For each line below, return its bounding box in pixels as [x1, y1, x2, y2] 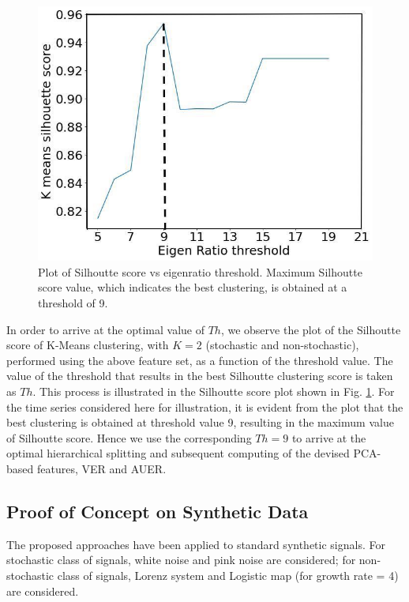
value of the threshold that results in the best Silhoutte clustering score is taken [6, 367, 393, 384]
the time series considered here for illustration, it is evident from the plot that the [6, 398, 403, 415]
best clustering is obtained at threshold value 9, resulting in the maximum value [6, 414, 394, 431]
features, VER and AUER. [36, 460, 167, 476]
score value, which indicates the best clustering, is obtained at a [38, 279, 347, 295]
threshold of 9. [38, 294, 108, 310]
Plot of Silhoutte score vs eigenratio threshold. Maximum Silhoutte [38, 263, 362, 280]
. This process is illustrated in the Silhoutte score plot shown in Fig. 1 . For [32, 382, 395, 399]
